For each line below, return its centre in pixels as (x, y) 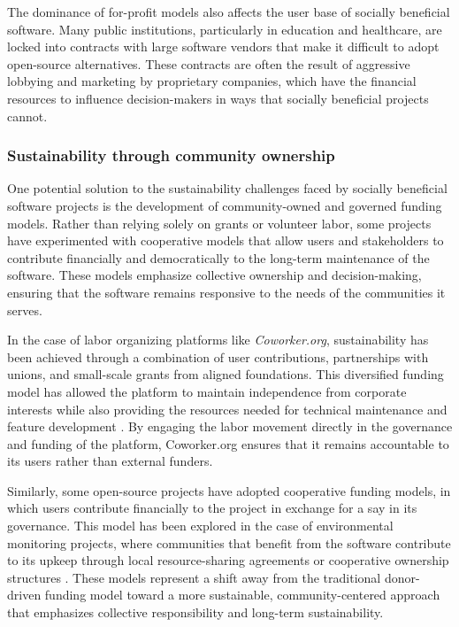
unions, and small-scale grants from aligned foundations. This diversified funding (226, 374)
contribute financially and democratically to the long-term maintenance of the (218, 257)
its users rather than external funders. (110, 461)
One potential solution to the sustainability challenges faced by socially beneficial (227, 188)
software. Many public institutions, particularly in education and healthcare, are (225, 29)
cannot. (27, 116)
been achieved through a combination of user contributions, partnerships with (218, 356)
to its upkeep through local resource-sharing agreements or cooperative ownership (228, 560)
